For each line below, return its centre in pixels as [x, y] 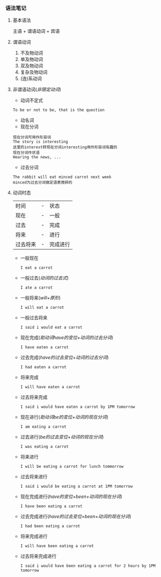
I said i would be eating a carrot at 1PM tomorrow [76, 486]
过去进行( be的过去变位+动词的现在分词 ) [62, 437]
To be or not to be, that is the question [59, 110]
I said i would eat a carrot [51, 327]
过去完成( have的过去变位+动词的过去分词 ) [64, 357]
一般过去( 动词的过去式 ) [44, 278]
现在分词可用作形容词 [32, 137]
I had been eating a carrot [50, 526]
